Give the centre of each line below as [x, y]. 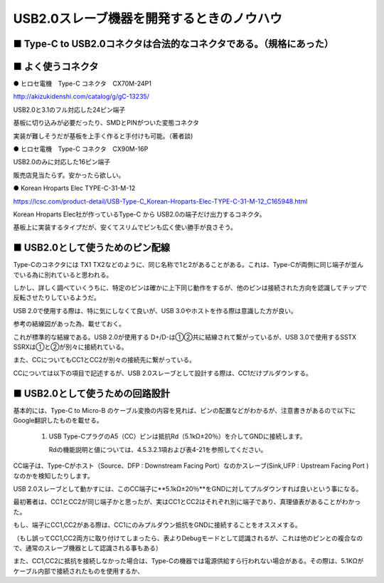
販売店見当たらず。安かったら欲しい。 [69, 175]
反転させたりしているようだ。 [57, 298]
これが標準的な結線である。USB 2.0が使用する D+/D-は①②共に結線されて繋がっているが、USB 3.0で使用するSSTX [185, 337]
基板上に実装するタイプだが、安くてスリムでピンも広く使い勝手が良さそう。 [125, 227]
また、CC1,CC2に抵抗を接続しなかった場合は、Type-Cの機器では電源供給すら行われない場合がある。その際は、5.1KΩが [188, 561]
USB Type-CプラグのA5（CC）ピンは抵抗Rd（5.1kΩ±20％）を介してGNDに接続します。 [177, 436]
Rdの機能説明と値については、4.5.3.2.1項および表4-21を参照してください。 [158, 449]
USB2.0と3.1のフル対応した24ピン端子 [69, 110]
